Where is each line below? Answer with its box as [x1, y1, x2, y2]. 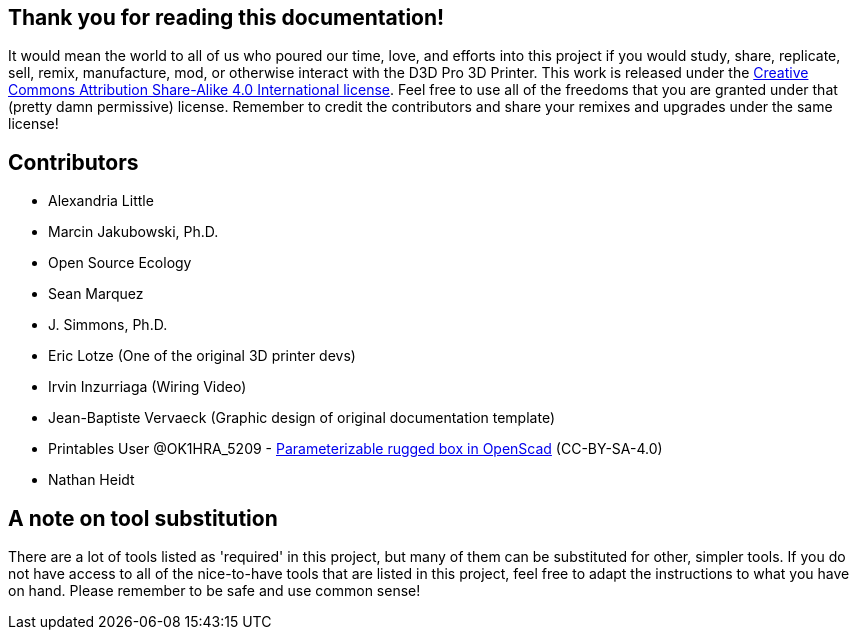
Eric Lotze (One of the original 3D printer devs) [48, 347, 356, 365]
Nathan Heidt [48, 471, 135, 489]
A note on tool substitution [8, 505, 278, 531]
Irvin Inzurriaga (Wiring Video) [48, 378, 247, 396]
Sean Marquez [48, 285, 144, 303]
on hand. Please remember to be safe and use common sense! [8, 582, 421, 600]
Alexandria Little [48, 192, 154, 210]
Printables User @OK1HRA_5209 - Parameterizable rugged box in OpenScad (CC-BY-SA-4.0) [48, 440, 663, 458]
